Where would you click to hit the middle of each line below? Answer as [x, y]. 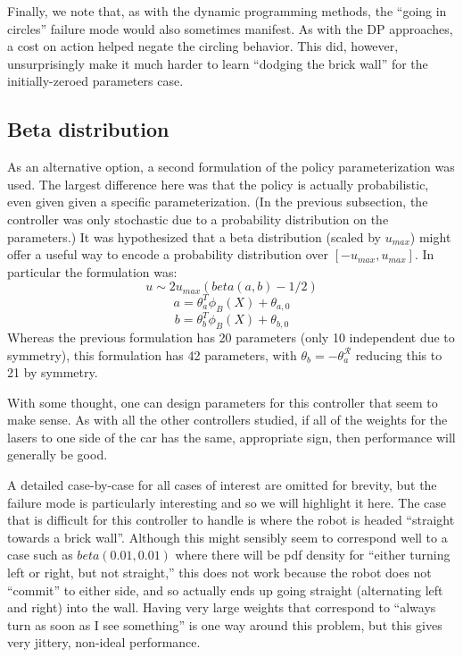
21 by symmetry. [53, 372]
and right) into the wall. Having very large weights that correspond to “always [222, 607]
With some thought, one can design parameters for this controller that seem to [223, 402]
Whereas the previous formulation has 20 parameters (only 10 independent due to [231, 337]
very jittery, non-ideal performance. [104, 642]
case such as [40, 555]
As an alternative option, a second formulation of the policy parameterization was [231, 167]
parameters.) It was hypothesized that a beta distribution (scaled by [194, 236]
